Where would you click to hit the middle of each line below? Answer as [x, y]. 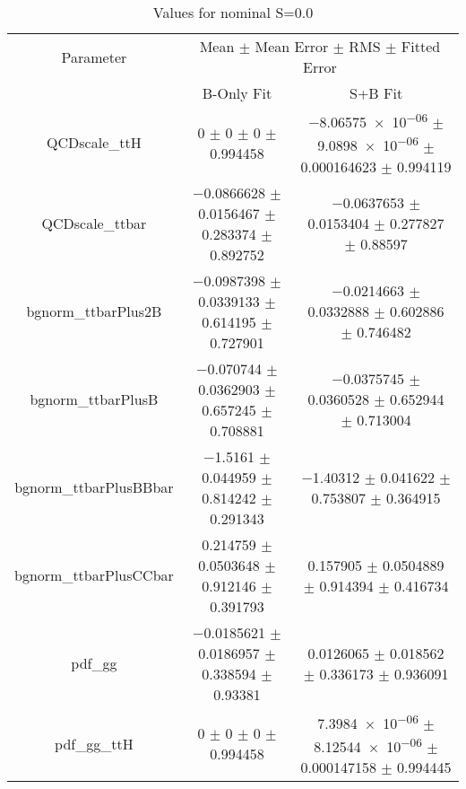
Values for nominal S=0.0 [233, 12]
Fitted [421, 46]
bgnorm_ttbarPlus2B [94, 311]
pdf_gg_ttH [94, 743]
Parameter [94, 57]
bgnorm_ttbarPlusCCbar [94, 575]
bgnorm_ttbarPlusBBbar [94, 487]
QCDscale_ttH [94, 143]
